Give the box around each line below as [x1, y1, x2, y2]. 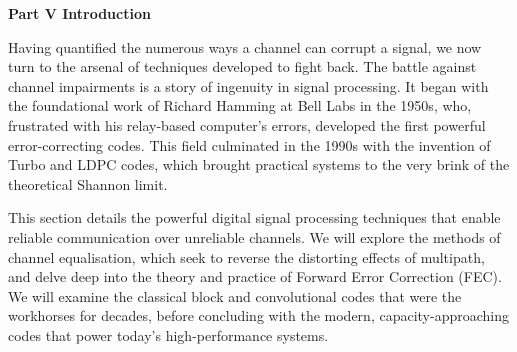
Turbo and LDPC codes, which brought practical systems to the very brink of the [8, 154, 510, 175]
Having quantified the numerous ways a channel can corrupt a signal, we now [8, 36, 482, 57]
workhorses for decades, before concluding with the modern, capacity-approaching [8, 305, 509, 326]
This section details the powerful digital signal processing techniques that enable [8, 207, 501, 228]
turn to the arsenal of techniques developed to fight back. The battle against [8, 56, 477, 77]
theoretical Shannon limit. [8, 173, 168, 194]
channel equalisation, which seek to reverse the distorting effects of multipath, [8, 246, 485, 267]
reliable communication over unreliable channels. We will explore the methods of [8, 226, 501, 247]
